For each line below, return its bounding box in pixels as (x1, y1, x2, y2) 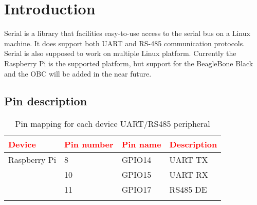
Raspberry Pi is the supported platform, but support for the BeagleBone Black (4, 58, 253, 68)
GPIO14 (121, 154, 152, 166)
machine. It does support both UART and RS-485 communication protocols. (4, 38, 245, 48)
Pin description (4, 93, 87, 109)
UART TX (169, 154, 208, 166)
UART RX (169, 169, 208, 181)
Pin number (64, 138, 114, 151)
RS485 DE (169, 183, 207, 196)
